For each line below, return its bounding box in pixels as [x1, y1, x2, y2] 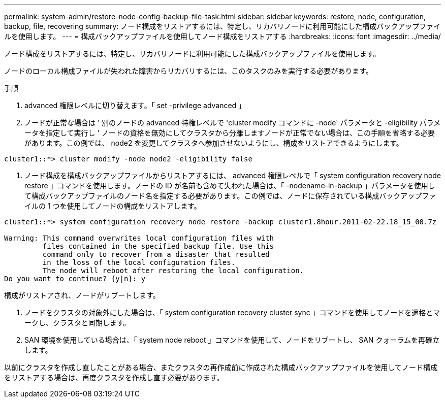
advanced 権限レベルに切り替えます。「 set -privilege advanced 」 [24, 101, 246, 110]
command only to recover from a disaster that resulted [42, 250, 270, 258]
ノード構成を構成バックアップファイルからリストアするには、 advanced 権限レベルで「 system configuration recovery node [24, 171, 441, 180]
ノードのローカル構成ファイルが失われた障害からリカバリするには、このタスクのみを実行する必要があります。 [4, 66, 373, 75]
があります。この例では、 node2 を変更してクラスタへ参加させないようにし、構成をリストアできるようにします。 [24, 139, 403, 147]
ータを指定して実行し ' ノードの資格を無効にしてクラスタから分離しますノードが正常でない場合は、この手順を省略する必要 [24, 128, 435, 137]
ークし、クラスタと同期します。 [24, 318, 131, 327]
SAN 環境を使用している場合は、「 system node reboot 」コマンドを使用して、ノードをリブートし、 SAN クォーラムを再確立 [24, 336, 440, 344]
